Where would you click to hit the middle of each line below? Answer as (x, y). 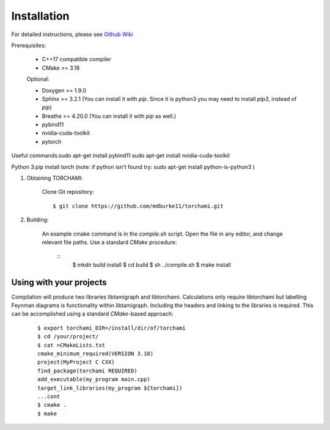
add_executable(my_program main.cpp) (94, 380)
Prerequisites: (29, 45)
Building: (38, 220)
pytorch (52, 141)
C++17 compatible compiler (77, 59)
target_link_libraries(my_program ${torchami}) (110, 388)
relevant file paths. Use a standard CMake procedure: (109, 242)
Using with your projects (59, 282)
